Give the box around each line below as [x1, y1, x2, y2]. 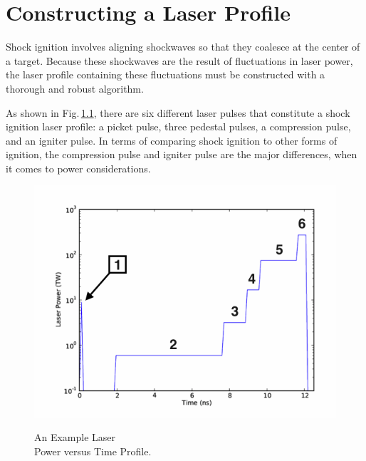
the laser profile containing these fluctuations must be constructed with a [6, 67, 325, 82]
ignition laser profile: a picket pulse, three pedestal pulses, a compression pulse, [6, 119, 351, 134]
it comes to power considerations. [6, 160, 151, 175]
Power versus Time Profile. [34, 443, 152, 458]
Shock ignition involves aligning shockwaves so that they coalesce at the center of [6, 39, 360, 54]
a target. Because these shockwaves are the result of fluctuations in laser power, [6, 53, 353, 68]
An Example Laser [34, 430, 116, 445]
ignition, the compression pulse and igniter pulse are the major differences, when [6, 147, 357, 162]
